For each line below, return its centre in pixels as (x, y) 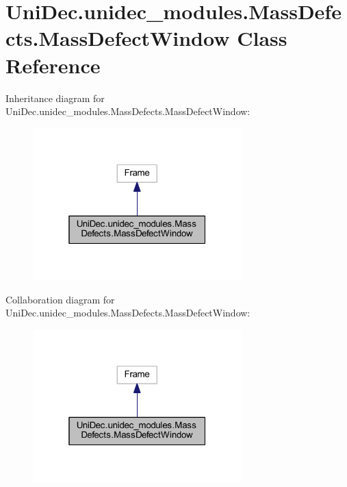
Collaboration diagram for (60, 299)
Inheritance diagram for (55, 98)
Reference (53, 65)
